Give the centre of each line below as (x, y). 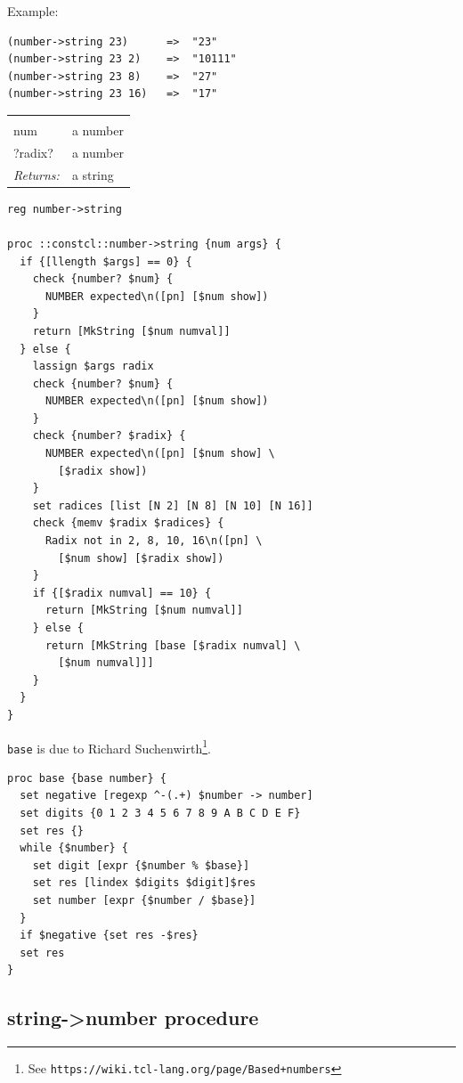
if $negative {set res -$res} (109, 936)
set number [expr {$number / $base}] (144, 901)
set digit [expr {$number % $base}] (141, 865)
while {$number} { (74, 848)
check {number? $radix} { (109, 436)
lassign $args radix (93, 366)
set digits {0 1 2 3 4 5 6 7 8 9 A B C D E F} (160, 814)
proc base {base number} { (87, 778)
